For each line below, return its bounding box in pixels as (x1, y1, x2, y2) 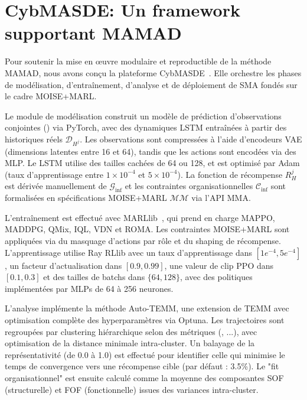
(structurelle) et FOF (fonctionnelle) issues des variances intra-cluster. (5, 383, 259, 395)
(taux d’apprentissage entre (5, 168, 104, 180)
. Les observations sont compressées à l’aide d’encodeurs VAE (80, 132, 302, 145)
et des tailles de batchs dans (43, 271, 145, 283)
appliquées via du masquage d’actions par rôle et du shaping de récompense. (5, 234, 281, 246)
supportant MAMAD (5, 21, 182, 45)
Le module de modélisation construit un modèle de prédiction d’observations (5, 109, 282, 122)
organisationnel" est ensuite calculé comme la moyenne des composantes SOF (5, 371, 284, 383)
